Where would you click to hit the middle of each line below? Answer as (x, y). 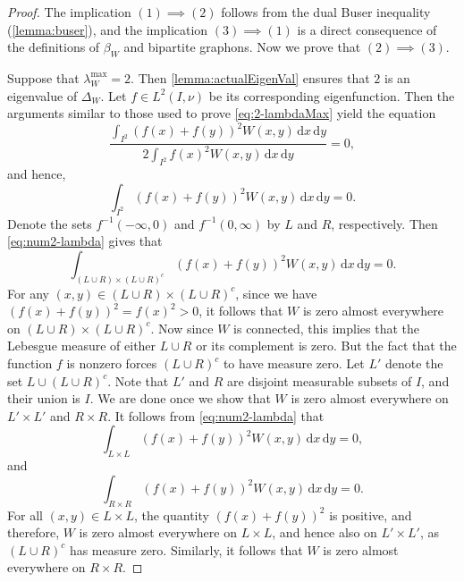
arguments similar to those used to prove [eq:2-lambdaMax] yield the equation (222, 113)
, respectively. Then (384, 223)
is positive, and (371, 515)
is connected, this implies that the (326, 328)
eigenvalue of (42, 95)
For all (25, 515)
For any (28, 293)
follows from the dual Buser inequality (326, 12)
